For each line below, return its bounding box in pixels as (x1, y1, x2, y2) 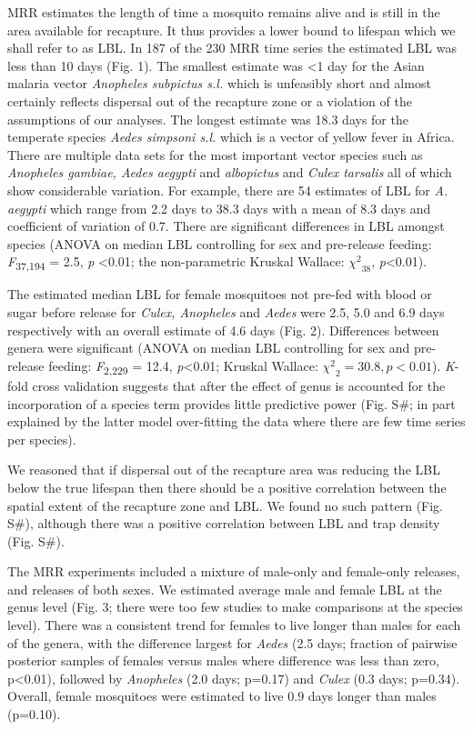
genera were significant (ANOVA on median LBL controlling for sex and (7, 338, 410, 357)
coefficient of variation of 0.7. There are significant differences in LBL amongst (7, 216, 445, 235)
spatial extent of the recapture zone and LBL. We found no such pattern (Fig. (7, 495, 444, 515)
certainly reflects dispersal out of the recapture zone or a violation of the (7, 91, 412, 110)
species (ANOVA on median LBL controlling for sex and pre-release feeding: (7, 234, 432, 253)
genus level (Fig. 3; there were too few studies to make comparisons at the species (7, 597, 463, 616)
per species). (7, 429, 76, 448)
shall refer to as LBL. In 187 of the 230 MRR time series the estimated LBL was (7, 38, 457, 57)
